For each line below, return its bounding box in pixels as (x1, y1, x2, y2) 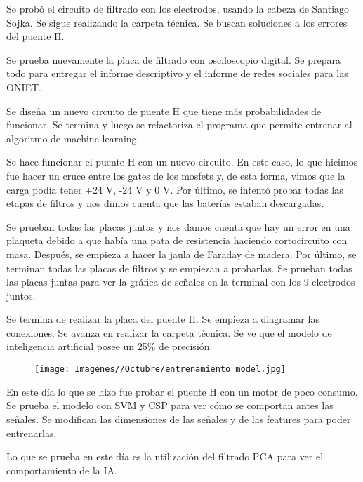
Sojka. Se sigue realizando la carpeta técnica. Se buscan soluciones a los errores (6, 15, 348, 29)
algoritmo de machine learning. (6, 130, 140, 145)
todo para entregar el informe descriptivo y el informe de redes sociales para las (6, 66, 348, 81)
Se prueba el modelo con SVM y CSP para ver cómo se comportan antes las (6, 398, 334, 413)
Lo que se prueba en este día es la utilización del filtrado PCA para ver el (6, 449, 324, 464)
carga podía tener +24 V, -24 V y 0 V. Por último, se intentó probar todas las (6, 182, 343, 196)
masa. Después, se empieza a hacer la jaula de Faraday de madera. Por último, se (6, 246, 357, 261)
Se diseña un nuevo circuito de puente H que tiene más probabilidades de (6, 103, 322, 118)
